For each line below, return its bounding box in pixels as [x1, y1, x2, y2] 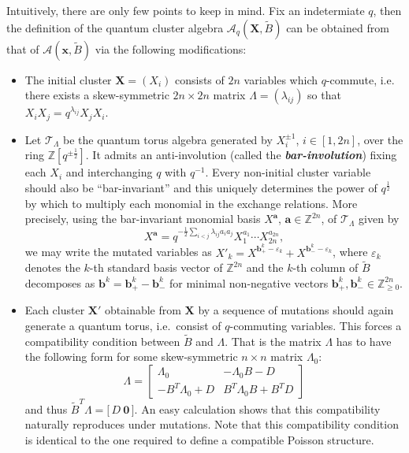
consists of [174, 71, 225, 87]
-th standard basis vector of [89, 259, 223, 276]
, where [333, 243, 368, 260]
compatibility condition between [24, 332, 180, 349]
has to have [336, 332, 392, 349]
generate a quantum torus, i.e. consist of [24, 317, 221, 333]
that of [6, 40, 39, 57]
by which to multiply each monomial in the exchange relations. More [24, 195, 358, 211]
